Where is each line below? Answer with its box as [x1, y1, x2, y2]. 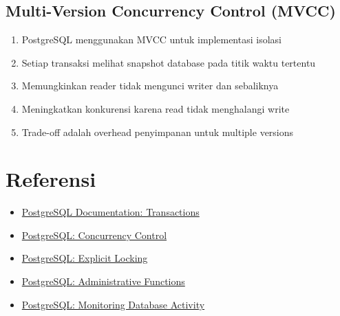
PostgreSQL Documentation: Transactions [21, 205, 200, 219]
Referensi [6, 165, 96, 193]
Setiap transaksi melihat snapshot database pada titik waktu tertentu [21, 55, 316, 69]
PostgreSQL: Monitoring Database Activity [21, 297, 205, 311]
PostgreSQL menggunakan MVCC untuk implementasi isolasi [21, 32, 281, 47]
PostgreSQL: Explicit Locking [21, 251, 148, 265]
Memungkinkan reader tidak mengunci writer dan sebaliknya [21, 78, 279, 93]
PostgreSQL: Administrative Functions [21, 274, 185, 289]
